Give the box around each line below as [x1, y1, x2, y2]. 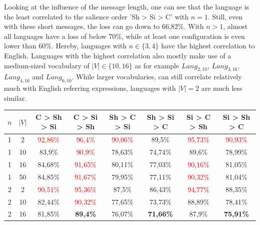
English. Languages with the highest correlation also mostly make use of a [4, 50, 231, 60]
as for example [134, 60, 179, 70]
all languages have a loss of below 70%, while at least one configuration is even [4, 30, 245, 41]
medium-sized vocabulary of [4, 60, 89, 70]
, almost [223, 21, 248, 31]
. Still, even [207, 11, 242, 21]
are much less [201, 83, 242, 93]
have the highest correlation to [161, 40, 255, 51]
